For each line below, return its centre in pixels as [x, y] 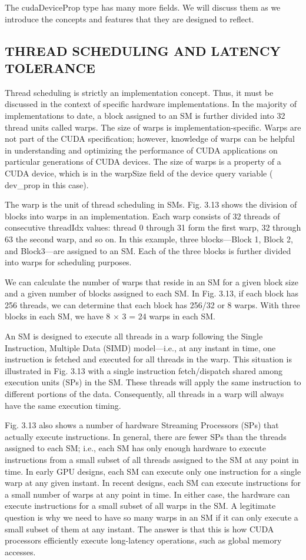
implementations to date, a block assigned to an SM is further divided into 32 [145, 115]
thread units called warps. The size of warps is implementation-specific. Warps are [153, 127]
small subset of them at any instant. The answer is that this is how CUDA [139, 529]
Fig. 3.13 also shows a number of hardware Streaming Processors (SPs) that [142, 425]
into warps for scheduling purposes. [68, 262]
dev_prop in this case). [47, 184]
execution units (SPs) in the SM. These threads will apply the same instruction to [153, 382]
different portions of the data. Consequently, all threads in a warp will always [144, 394]
